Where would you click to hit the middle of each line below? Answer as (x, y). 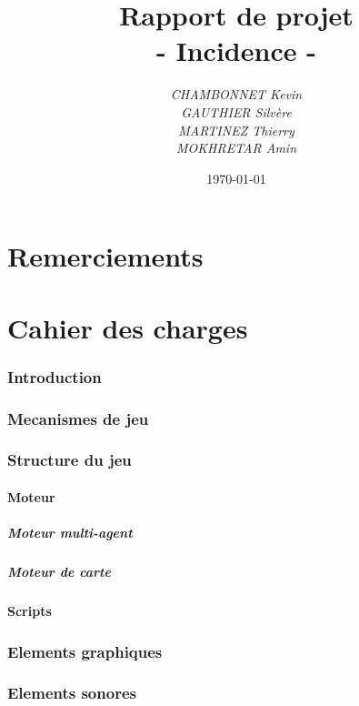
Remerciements (105, 256)
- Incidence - (236, 50)
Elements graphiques (85, 651)
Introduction (55, 376)
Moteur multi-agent (70, 533)
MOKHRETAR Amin (236, 148)
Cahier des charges (128, 327)
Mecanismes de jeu (78, 418)
